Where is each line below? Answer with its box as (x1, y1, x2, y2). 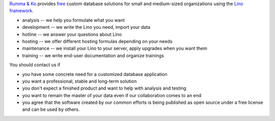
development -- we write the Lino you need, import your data (22, 24, 150, 30)
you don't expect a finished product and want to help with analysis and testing (22, 85, 187, 91)
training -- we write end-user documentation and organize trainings (22, 52, 164, 58)
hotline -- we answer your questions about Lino (22, 31, 122, 37)
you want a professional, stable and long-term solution (22, 78, 137, 84)
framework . (9, 8, 34, 14)
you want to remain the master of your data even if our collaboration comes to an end (22, 92, 202, 98)
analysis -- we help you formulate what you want (22, 17, 125, 23)
